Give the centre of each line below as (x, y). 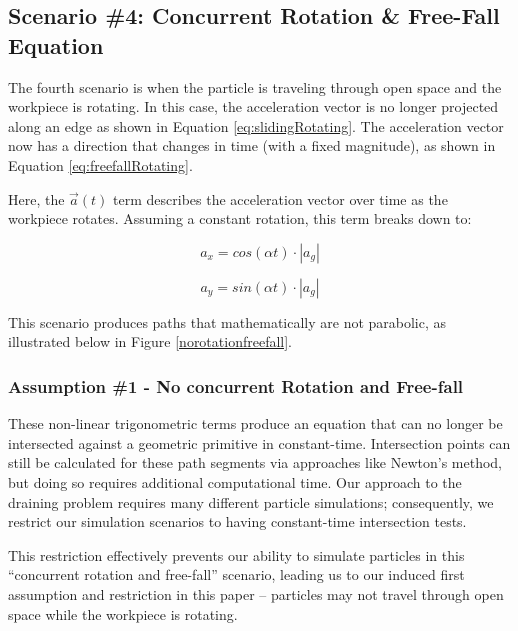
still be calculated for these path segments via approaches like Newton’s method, (255, 462)
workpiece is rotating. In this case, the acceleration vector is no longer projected (253, 106)
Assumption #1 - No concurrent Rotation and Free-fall (236, 385)
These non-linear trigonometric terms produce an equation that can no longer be (255, 423)
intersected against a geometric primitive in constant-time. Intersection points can (259, 442)
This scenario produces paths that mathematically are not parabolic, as (227, 321)
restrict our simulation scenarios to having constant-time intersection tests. (237, 521)
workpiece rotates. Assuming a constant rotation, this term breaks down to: (240, 218)
